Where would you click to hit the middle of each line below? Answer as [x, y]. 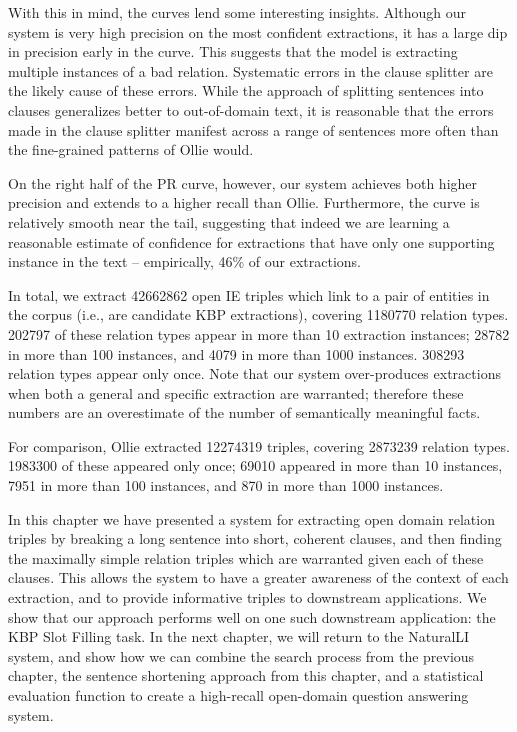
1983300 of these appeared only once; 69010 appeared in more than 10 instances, [255, 465]
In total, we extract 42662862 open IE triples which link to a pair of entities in [249, 294]
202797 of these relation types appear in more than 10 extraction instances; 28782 [259, 333]
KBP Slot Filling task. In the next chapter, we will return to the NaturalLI [239, 636]
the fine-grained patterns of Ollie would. [131, 149]
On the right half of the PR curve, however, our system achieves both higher [243, 182]
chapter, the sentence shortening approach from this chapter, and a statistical [246, 675]
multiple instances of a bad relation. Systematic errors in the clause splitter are [250, 70]
